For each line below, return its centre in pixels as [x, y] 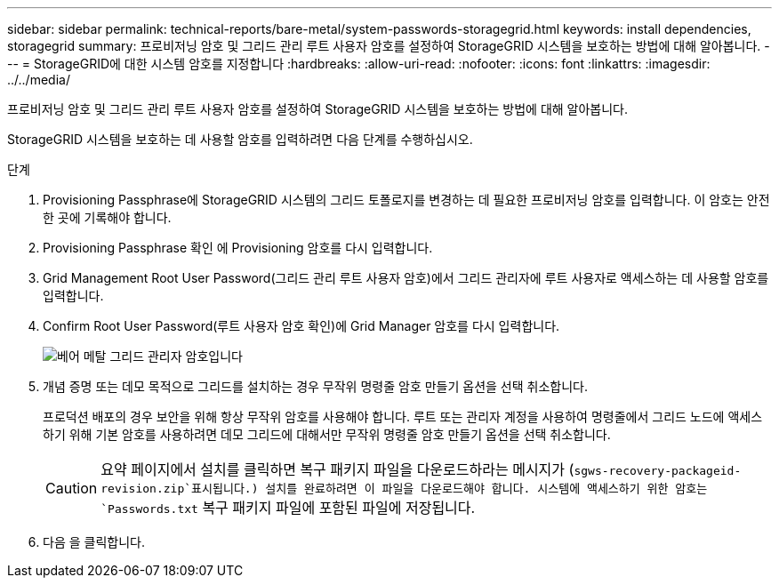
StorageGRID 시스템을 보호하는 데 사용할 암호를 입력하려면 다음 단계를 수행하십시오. [240, 139]
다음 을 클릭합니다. [94, 542]
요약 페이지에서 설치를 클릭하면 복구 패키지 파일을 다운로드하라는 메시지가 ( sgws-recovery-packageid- [421, 469]
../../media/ [39, 80]
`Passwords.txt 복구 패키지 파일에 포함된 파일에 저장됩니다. [288, 508]
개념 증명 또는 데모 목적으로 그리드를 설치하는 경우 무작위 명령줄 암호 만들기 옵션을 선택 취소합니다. [315, 386]
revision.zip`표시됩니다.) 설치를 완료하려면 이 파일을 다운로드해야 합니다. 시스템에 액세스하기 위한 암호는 [404, 489]
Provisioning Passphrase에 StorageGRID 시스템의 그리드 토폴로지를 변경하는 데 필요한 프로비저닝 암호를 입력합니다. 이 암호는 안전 [406, 200]
